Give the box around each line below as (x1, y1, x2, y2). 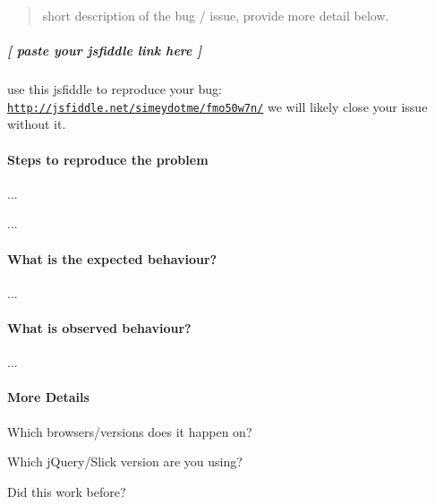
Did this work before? (7, 482, 126, 500)
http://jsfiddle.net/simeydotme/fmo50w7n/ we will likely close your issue (7, 97, 428, 115)
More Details (7, 388, 90, 406)
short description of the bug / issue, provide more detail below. (42, 6, 389, 24)
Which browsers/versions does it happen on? (7, 422, 252, 440)
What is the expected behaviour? (7, 249, 217, 268)
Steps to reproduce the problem (7, 149, 209, 168)
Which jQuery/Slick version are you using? (7, 452, 243, 471)
